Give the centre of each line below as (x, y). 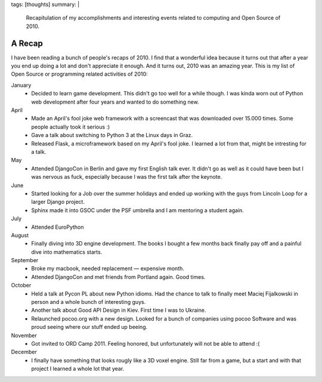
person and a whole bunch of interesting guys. (89, 302)
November (24, 335)
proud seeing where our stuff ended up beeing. (89, 327)
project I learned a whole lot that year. (78, 369)
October (21, 285)
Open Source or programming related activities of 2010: (80, 74)
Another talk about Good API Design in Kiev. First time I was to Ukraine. (119, 310)
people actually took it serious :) (71, 127)
